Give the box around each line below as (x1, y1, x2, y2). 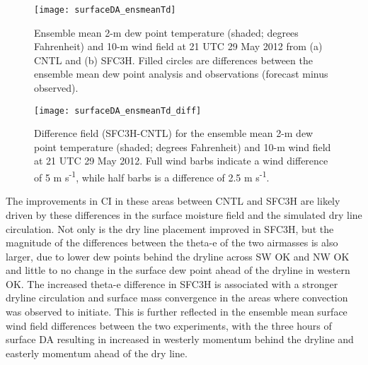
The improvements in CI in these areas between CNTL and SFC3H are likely (6, 193, 340, 208)
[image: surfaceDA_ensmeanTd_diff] (34, 105, 202, 116)
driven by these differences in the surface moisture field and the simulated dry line (6, 207, 362, 222)
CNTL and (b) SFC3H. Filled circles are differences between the (34, 52, 313, 67)
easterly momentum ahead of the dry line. (6, 345, 188, 360)
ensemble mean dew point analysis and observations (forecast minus (34, 66, 328, 81)
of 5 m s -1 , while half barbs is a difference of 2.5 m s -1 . (34, 168, 270, 184)
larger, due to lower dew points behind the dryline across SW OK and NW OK (6, 249, 350, 263)
